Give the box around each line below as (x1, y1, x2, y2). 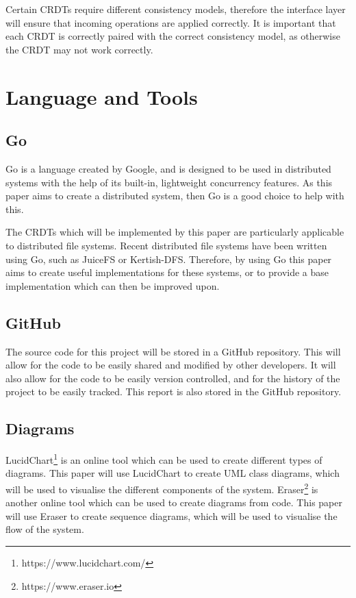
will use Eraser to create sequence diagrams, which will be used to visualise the (5, 508, 338, 523)
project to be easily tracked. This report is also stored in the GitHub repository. (5, 384, 342, 399)
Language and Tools (5, 82, 198, 110)
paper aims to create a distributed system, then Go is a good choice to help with (5, 188, 344, 203)
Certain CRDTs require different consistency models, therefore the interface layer (5, 2, 346, 16)
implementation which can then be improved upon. (5, 278, 220, 292)
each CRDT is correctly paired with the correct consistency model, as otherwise (5, 29, 340, 43)
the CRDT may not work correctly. (5, 42, 153, 56)
